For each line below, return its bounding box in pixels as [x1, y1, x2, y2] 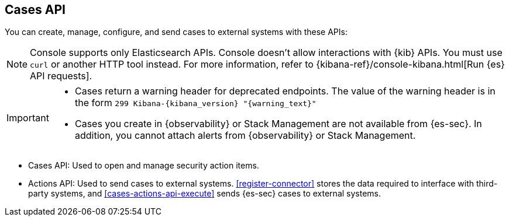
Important [6, 112, 49, 124]
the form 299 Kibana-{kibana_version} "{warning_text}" [74, 97, 317, 109]
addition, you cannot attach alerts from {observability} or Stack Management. [74, 129, 416, 142]
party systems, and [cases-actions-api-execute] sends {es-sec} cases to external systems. [28, 188, 381, 199]
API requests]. [30, 70, 92, 82]
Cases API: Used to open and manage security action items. [28, 160, 259, 171]
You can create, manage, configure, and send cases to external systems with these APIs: [5, 27, 348, 37]
